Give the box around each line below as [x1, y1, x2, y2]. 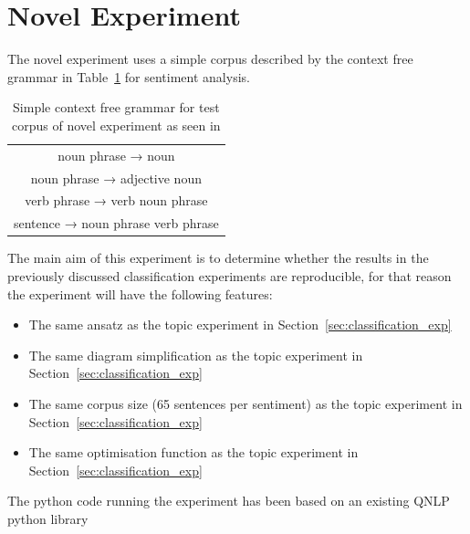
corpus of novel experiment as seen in [12, 115, 221, 134]
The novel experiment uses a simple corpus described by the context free [7, 49, 413, 68]
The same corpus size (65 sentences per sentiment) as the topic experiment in [28, 393, 463, 413]
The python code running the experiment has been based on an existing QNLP [7, 491, 450, 510]
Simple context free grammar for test [13, 98, 220, 117]
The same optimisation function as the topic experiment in [28, 443, 359, 462]
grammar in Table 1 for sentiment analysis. [7, 67, 250, 86]
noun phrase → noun [57, 145, 175, 164]
